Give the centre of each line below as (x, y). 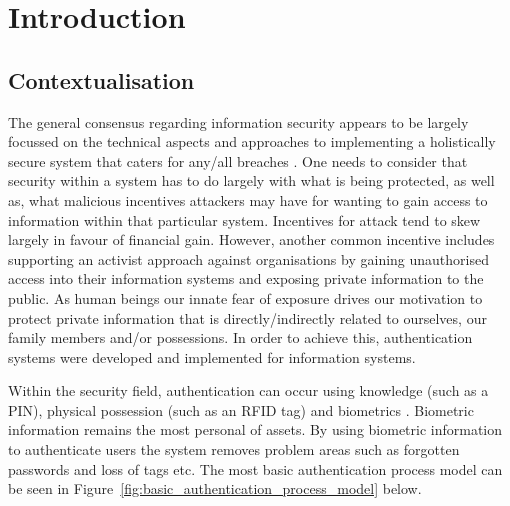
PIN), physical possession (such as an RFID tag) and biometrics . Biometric (241, 409)
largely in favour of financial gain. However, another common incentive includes (251, 239)
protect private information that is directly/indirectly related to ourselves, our (247, 317)
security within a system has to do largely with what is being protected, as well (251, 180)
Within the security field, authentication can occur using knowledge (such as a (248, 390)
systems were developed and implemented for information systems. (212, 356)
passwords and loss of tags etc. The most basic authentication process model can (255, 468)
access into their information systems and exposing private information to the (246, 278)
